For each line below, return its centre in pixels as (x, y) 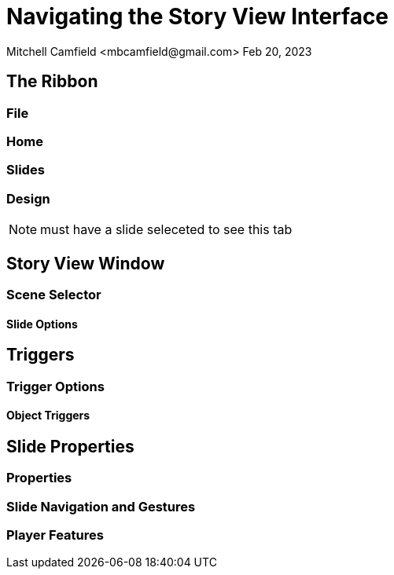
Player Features (55, 535)
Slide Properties (70, 446)
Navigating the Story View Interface (198, 16)
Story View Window (86, 263)
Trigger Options (55, 386)
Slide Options (42, 324)
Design (28, 198)
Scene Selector (54, 294)
